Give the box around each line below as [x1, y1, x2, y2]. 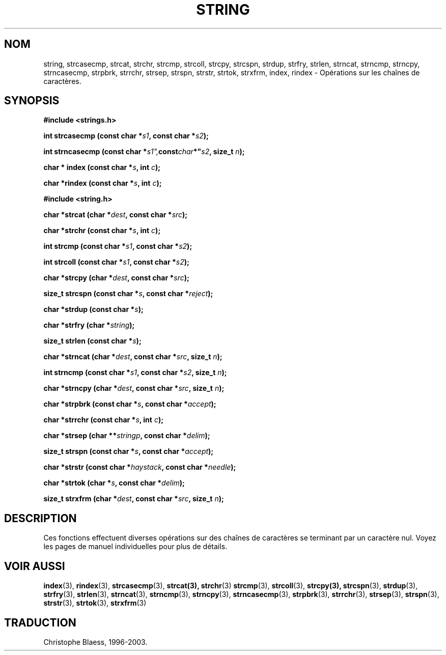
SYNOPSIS [4, 94, 60, 107]
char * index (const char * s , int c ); [43, 163, 161, 172]
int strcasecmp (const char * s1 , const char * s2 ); [43, 131, 209, 140]
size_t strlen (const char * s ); [43, 336, 142, 346]
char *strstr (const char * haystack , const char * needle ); [43, 463, 236, 472]
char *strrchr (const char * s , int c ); [43, 415, 163, 424]
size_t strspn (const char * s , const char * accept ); [43, 447, 214, 456]
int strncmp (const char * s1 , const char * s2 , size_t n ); [43, 368, 227, 377]
